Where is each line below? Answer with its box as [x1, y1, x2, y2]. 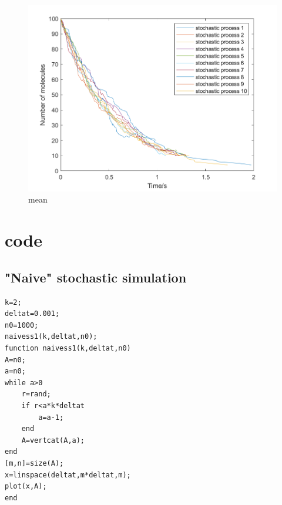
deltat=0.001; [5, 309, 60, 318]
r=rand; [21, 390, 51, 399]
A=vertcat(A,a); [21, 436, 85, 445]
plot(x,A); [5, 482, 47, 491]
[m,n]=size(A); [5, 459, 64, 467]
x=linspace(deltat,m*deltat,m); [5, 470, 131, 479]
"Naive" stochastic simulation [5, 268, 187, 286]
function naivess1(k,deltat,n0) [5, 344, 131, 353]
